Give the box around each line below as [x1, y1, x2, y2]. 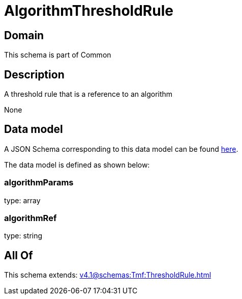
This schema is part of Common [4, 50, 111, 60]
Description [4, 68, 65, 81]
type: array [4, 196, 41, 205]
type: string [4, 231, 43, 240]
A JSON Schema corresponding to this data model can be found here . [4, 144, 238, 153]
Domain [4, 29, 44, 42]
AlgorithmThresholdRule [4, 2, 173, 19]
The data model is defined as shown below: [4, 160, 150, 169]
